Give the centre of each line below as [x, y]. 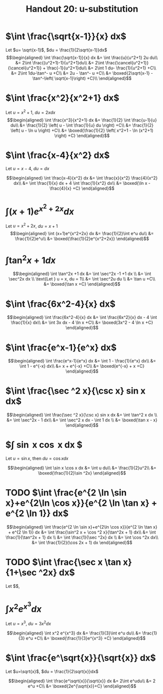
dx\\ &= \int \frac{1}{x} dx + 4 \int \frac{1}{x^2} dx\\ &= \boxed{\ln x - [82, 183]
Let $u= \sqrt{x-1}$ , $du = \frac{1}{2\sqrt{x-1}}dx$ [56, 50]
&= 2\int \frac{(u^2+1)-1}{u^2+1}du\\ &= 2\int [60, 62]
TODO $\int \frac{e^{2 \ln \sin [66, 493]
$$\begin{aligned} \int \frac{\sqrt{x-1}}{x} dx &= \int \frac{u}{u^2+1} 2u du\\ [82, 58]
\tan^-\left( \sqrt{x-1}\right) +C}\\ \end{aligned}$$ [82, 78]
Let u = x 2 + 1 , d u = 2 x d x [30, 112]
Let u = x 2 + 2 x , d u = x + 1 [32, 225]
